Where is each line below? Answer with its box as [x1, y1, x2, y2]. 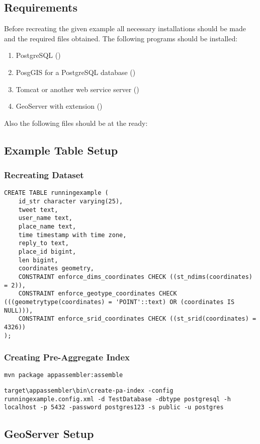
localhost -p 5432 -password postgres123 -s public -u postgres [4, 404, 224, 411]
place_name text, [18, 223, 76, 230]
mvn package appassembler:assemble [4, 372, 123, 379]
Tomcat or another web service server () [16, 84, 139, 94]
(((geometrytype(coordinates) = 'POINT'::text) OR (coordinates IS [4, 298, 235, 306]
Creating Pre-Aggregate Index [4, 351, 130, 363]
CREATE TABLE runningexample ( [4, 189, 109, 197]
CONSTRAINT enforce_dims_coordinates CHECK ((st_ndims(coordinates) [18, 273, 252, 280]
